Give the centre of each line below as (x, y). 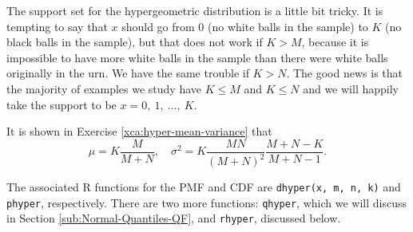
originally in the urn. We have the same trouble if (128, 73)
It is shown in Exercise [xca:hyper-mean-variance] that (139, 131)
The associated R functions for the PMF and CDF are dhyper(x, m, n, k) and (204, 187)
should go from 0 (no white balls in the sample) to (245, 26)
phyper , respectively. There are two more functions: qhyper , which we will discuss (206, 202)
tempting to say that (57, 26)
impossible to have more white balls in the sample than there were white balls (197, 57)
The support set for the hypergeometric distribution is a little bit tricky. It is (195, 10)
